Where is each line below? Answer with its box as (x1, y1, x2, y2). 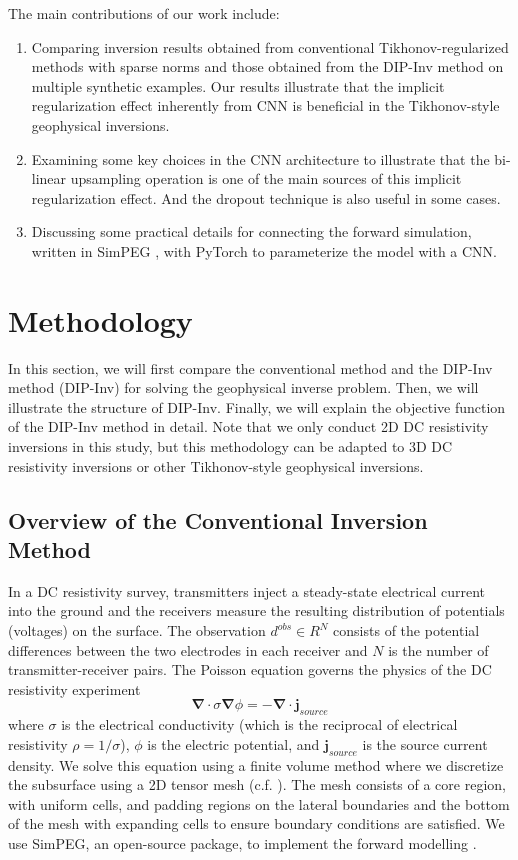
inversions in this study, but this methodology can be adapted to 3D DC (8, 436, 453, 457)
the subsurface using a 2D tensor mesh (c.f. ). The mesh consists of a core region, (8, 774, 506, 795)
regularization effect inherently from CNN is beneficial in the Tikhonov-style (31, 95, 500, 116)
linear (31, 168, 67, 189)
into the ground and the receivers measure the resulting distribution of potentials (8, 600, 505, 621)
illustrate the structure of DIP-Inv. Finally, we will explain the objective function (8, 396, 506, 417)
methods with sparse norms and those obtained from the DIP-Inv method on (31, 56, 504, 77)
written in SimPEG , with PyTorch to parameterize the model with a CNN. (31, 240, 497, 261)
